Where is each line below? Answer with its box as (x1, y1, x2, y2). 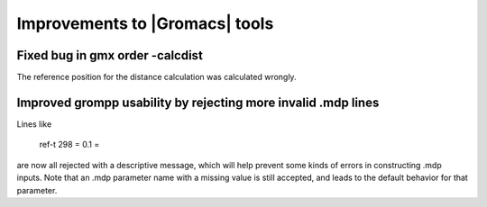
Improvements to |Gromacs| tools (16, 13, 274, 33)
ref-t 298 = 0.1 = (39, 139, 100, 150)
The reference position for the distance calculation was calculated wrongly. (16, 72, 297, 83)
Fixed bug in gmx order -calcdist (16, 48, 203, 63)
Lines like (16, 118, 52, 130)
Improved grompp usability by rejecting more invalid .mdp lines (16, 94, 380, 110)
